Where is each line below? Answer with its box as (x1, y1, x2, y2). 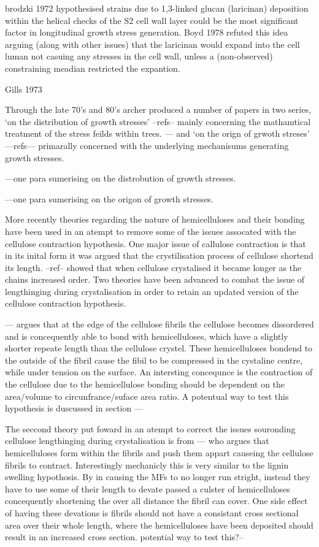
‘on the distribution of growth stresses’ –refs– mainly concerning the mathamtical (5, 115, 311, 128)
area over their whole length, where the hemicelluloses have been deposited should (5, 518, 313, 531)
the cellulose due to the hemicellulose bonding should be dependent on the (5, 378, 285, 391)
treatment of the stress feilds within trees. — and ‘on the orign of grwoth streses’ (5, 127, 310, 140)
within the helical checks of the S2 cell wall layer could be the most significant (5, 13, 299, 26)
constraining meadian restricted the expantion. (5, 61, 180, 74)
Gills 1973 (5, 82, 42, 95)
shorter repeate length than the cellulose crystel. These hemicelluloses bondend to (5, 342, 313, 354)
